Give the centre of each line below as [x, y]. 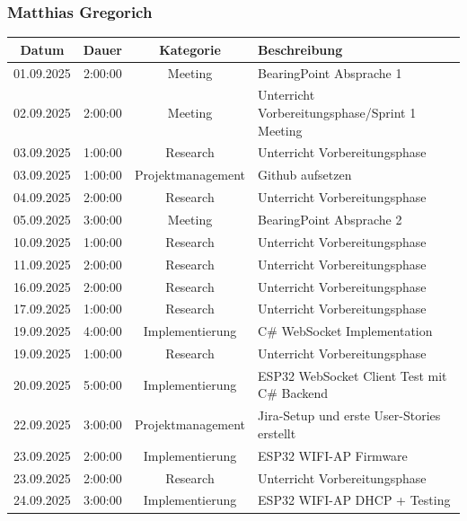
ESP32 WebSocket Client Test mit [352, 375]
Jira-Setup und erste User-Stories [349, 415]
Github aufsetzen [305, 175]
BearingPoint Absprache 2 [330, 219]
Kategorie [190, 49]
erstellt [277, 433]
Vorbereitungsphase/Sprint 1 [337, 112]
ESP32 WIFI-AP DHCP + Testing [354, 500]
